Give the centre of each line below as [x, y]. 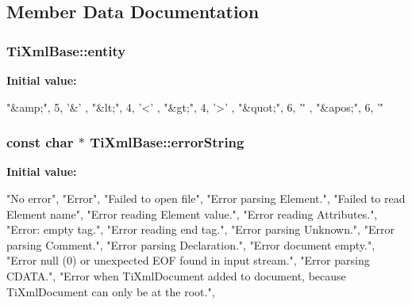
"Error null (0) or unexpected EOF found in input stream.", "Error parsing [188, 260]
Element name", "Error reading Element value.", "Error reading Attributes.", [192, 213]
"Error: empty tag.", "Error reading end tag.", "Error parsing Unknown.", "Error [200, 229]
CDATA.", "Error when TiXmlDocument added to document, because [176, 275]
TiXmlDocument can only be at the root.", [111, 291]
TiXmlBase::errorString [167, 142]
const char [40, 142]
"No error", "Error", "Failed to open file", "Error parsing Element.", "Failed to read [206, 198]
